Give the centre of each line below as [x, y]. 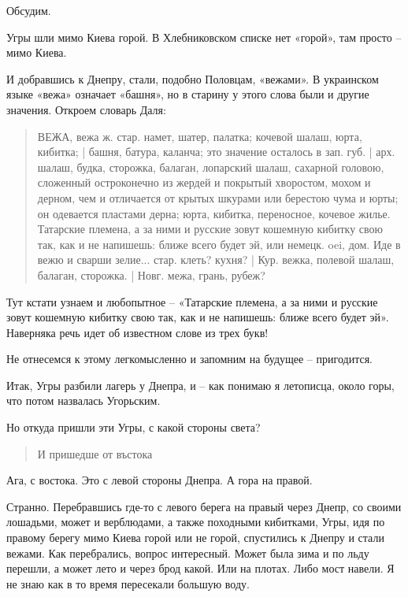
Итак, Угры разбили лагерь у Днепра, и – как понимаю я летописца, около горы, [200, 385]
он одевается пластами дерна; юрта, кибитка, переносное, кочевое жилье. [214, 213]
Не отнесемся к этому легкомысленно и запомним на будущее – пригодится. [189, 359]
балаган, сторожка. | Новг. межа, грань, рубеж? [151, 274]
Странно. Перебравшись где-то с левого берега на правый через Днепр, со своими [204, 506]
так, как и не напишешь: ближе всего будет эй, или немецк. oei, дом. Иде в [219, 244]
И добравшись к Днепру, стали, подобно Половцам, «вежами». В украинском [193, 78]
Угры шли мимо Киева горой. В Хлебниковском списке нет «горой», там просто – [204, 37]
